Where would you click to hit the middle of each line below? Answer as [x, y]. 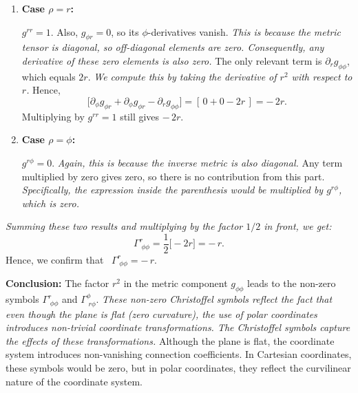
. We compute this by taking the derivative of [182, 76]
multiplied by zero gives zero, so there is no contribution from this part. [173, 176]
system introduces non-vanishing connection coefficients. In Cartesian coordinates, [179, 354]
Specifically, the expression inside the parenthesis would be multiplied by [172, 190]
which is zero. [50, 203]
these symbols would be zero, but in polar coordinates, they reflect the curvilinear [178, 368]
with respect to [322, 76]
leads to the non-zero [292, 283]
